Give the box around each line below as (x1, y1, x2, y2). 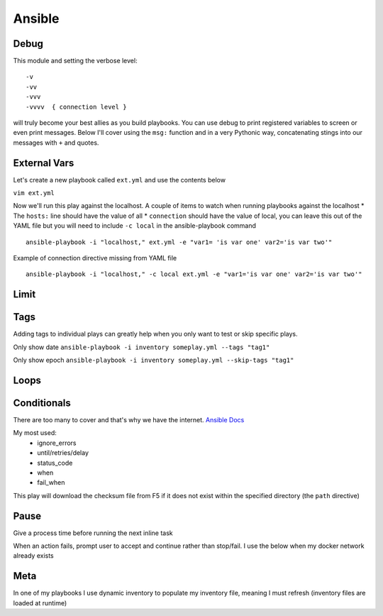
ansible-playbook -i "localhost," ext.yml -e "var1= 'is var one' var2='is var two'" (26, 238, 333, 246)
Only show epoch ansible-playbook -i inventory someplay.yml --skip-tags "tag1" (13, 356, 294, 365)
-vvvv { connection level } (26, 103, 127, 111)
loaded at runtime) (13, 598, 67, 607)
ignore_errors (37, 439, 77, 447)
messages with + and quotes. (13, 138, 99, 147)
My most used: (13, 429, 57, 437)
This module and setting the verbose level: (13, 57, 138, 65)
